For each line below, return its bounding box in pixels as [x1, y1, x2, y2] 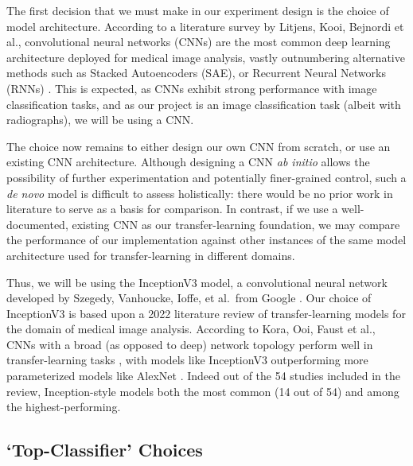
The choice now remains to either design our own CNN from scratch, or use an [6, 138, 391, 154]
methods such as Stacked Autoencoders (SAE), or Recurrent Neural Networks [6, 64, 386, 81]
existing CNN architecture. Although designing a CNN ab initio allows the [6, 153, 370, 170]
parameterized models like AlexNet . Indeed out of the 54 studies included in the [6, 367, 400, 384]
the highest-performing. [6, 398, 121, 415]
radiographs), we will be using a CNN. [6, 111, 194, 128]
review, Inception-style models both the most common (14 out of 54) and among [6, 383, 399, 399]
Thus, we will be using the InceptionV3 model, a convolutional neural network [6, 274, 388, 290]
